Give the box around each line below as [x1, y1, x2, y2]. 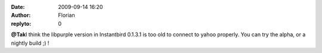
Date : [11, 4, 25, 10]
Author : [11, 12, 31, 19]
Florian [58, 12, 75, 19]
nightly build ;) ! [11, 39, 49, 46]
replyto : [11, 20, 32, 27]
